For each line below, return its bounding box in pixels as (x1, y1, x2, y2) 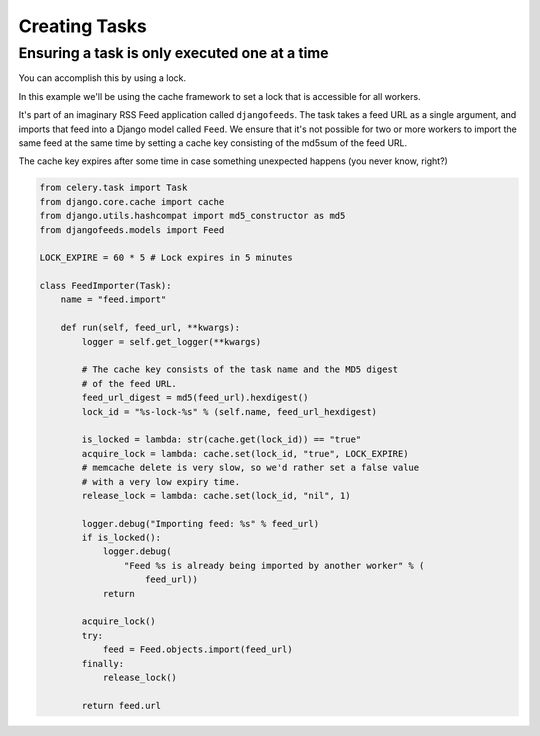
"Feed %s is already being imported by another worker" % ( (123, 560, 425, 571)
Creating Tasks (18, 15, 147, 37)
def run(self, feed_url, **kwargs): (60, 322, 240, 334)
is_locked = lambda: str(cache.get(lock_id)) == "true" (81, 434, 362, 445)
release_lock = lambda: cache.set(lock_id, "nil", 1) (81, 490, 351, 501)
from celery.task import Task (39, 182, 188, 194)
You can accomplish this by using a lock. (18, 72, 187, 84)
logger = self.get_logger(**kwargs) (81, 336, 262, 347)
